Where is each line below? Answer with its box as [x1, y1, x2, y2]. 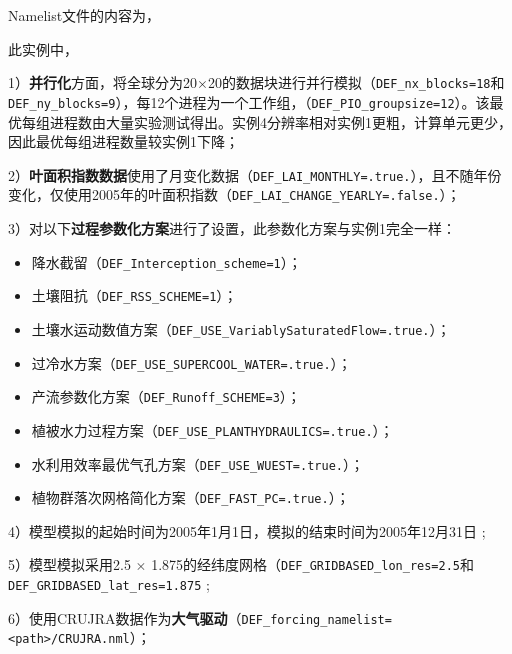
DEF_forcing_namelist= [241, 612, 392, 627]
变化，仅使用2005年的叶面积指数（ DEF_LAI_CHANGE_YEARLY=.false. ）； [8, 184, 461, 205]
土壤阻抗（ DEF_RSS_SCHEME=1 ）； [31, 285, 238, 306]
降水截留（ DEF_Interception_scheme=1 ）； [31, 251, 302, 272]
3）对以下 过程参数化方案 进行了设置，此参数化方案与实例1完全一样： [8, 218, 456, 238]
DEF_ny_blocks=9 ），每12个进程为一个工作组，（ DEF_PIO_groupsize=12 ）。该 [8, 91, 490, 112]
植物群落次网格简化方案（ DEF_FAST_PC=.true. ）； [31, 487, 350, 508]
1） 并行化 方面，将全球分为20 [8, 72, 197, 93]
